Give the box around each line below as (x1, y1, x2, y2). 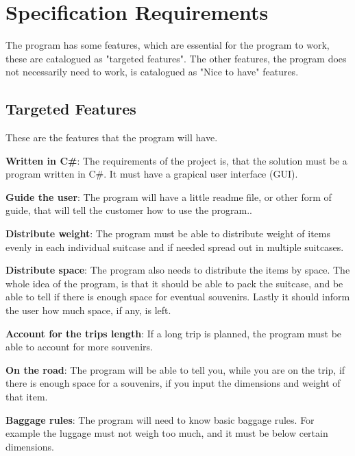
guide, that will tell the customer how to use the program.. (5, 203, 252, 217)
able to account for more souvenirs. (5, 339, 153, 354)
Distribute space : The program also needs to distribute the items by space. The (5, 263, 350, 277)
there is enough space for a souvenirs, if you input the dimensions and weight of (5, 376, 341, 390)
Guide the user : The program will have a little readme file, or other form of (5, 189, 332, 204)
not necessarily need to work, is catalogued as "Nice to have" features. (5, 64, 299, 79)
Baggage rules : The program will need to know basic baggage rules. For (5, 412, 315, 427)
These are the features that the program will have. (5, 130, 218, 145)
